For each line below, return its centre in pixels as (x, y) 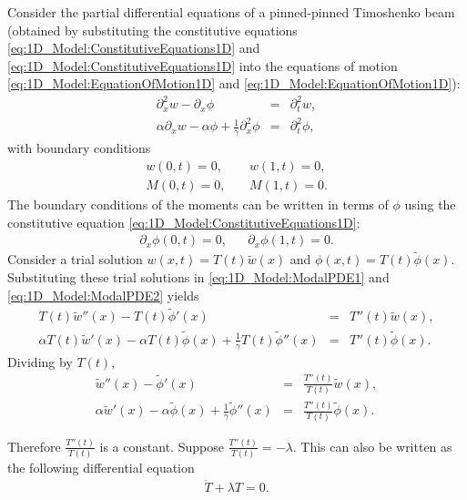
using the (430, 204)
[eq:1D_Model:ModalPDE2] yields (103, 295)
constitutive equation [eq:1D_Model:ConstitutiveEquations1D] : (184, 222)
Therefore (34, 446)
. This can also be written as (372, 446)
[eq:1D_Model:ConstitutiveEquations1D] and (134, 48)
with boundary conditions (79, 148)
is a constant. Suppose (162, 446)
